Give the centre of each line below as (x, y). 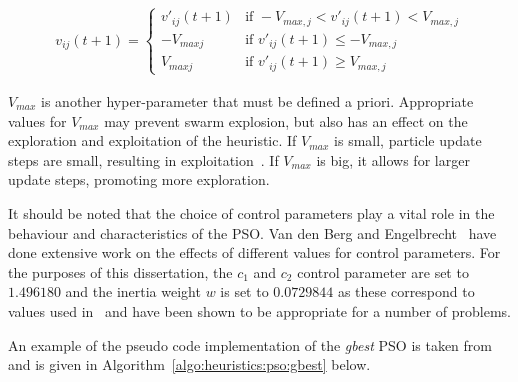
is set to (244, 291)
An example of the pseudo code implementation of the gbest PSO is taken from (250, 344)
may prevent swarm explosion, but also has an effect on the (286, 120)
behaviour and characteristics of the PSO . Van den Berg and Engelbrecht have (252, 232)
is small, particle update (408, 140)
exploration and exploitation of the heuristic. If (152, 140)
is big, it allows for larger (393, 159)
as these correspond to (406, 291)
